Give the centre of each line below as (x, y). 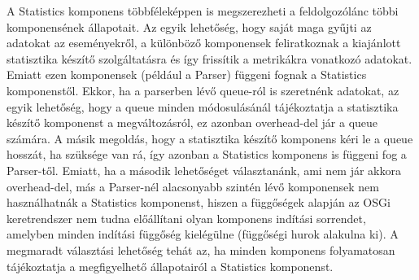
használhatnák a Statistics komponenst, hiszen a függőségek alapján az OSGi (199, 202)
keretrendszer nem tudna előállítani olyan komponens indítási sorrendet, (186, 218)
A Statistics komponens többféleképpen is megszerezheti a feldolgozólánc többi (203, 11)
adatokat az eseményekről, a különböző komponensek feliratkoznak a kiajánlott (204, 43)
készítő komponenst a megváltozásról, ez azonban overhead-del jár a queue (192, 122)
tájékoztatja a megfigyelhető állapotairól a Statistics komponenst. (170, 266)
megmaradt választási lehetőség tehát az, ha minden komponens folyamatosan (201, 249)
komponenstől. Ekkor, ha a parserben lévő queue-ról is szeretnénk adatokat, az (203, 90)
